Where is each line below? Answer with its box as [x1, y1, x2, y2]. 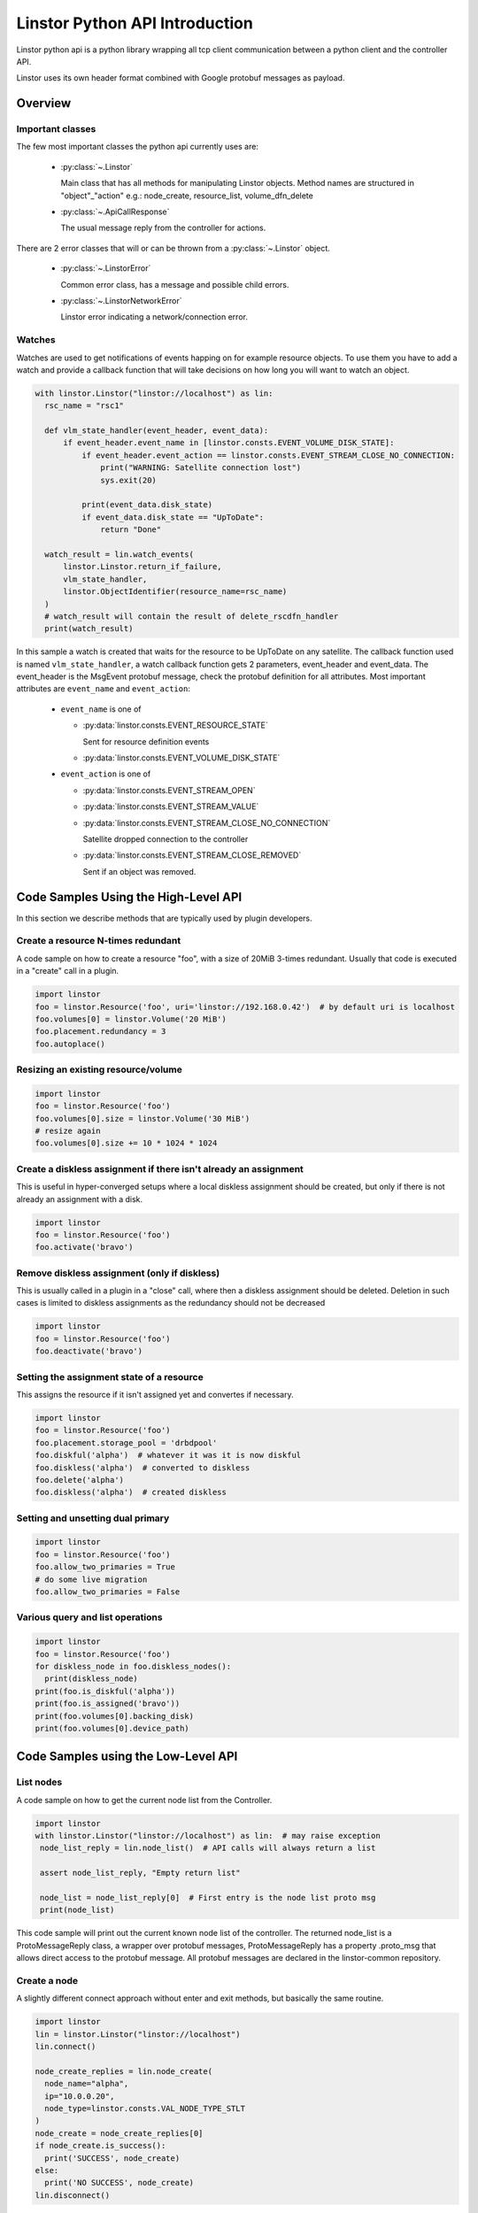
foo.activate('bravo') [35, 1242, 134, 1253]
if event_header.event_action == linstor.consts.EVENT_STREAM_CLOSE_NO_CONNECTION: [81, 450, 456, 460]
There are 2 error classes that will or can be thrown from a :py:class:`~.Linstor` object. [16, 243, 331, 253]
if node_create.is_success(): [35, 2140, 166, 2151]
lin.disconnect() [35, 2190, 111, 2200]
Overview [16, 96, 72, 111]
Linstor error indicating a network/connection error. [60, 312, 248, 322]
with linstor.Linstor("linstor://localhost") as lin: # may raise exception [35, 1831, 381, 1841]
